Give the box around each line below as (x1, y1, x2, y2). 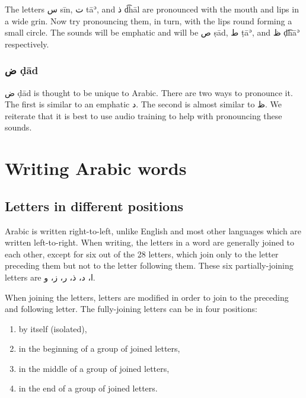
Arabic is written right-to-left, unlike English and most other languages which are (5, 224, 302, 237)
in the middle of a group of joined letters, (18, 362, 170, 374)
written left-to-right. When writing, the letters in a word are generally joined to (5, 236, 295, 249)
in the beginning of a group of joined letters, (18, 342, 180, 355)
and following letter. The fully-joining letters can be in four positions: (5, 303, 257, 315)
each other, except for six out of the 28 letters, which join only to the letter (5, 247, 279, 260)
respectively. (5, 37, 49, 50)
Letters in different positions (5, 196, 184, 215)
